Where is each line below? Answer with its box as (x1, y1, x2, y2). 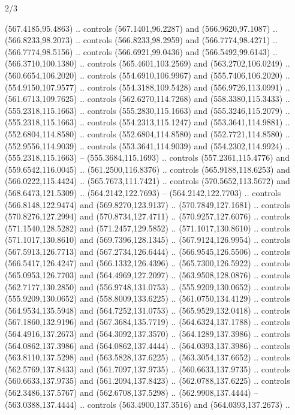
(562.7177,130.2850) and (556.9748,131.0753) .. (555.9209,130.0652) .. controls (5, 280, 290, 293)
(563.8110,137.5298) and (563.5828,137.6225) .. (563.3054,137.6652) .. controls (5, 351, 290, 363)
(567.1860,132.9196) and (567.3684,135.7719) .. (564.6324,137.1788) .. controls (5, 315, 290, 328)
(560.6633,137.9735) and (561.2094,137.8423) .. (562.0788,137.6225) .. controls (5, 374, 290, 387)
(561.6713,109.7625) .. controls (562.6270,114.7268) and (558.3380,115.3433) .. (5, 92, 290, 105)
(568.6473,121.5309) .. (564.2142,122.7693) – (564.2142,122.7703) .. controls (5, 186, 281, 199)
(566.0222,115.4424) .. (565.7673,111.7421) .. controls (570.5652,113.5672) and (5, 175, 290, 187)
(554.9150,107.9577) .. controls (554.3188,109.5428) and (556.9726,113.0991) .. (5, 80, 290, 93)
